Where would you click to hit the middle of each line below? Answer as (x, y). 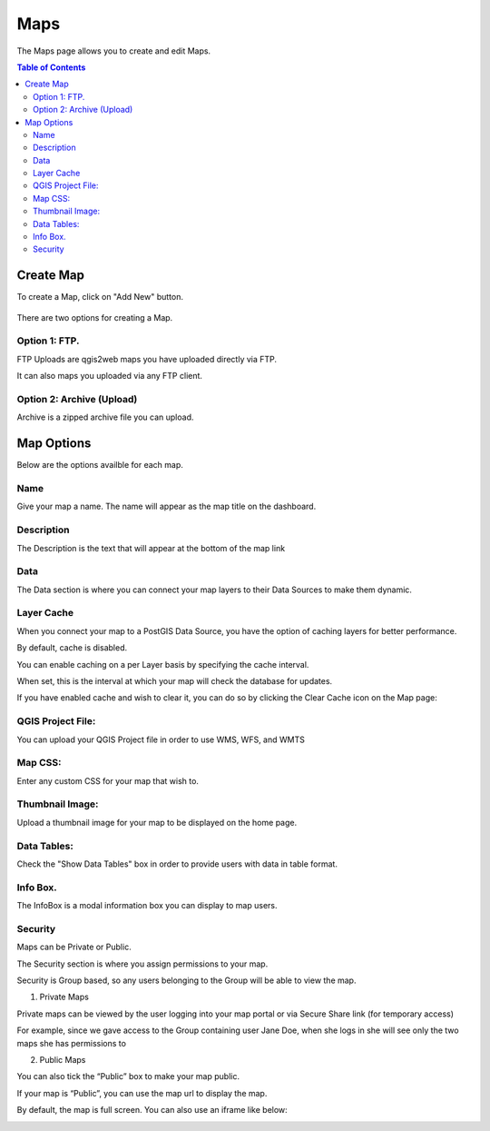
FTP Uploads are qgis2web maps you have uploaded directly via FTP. (147, 359)
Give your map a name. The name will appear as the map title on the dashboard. (167, 506)
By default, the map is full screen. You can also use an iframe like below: (152, 1110)
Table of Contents (51, 67)
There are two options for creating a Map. (95, 317)
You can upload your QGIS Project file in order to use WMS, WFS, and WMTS (161, 739)
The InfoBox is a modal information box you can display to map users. (147, 906)
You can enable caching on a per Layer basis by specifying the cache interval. (163, 664)
